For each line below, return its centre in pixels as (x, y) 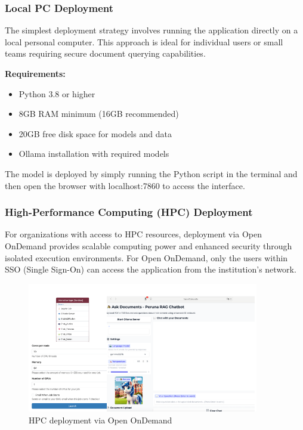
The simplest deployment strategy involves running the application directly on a (151, 30)
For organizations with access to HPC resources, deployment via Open (134, 234)
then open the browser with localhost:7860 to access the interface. (125, 185)
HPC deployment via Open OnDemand (101, 420)
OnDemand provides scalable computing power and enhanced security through (149, 245)
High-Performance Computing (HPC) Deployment (129, 212)
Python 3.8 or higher (57, 93)
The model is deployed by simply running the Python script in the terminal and (151, 173)
